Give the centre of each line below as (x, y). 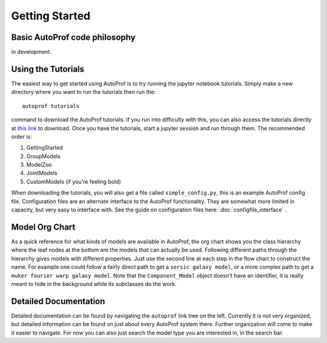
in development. (31, 52)
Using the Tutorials (48, 69)
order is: (22, 136)
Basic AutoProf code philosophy (73, 37)
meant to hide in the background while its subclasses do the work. (94, 284)
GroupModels (43, 156)
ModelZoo (39, 165)
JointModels (42, 173)
